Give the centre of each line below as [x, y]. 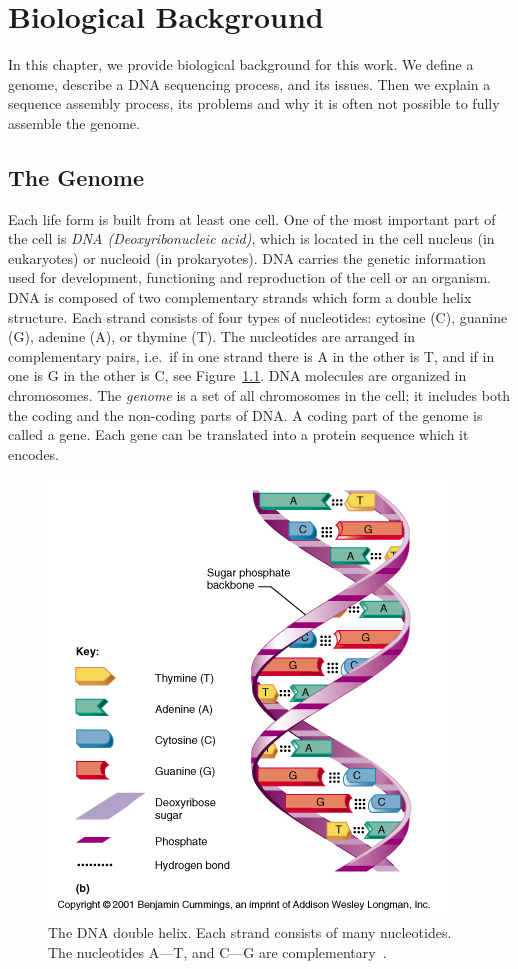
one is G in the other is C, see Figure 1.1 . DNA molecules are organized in [237, 375]
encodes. [34, 453]
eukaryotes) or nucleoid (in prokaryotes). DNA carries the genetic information [247, 257]
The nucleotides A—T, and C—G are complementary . [217, 951]
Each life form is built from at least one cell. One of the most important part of [252, 218]
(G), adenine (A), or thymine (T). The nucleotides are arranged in [212, 336]
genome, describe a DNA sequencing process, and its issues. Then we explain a [249, 83]
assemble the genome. [74, 122]
